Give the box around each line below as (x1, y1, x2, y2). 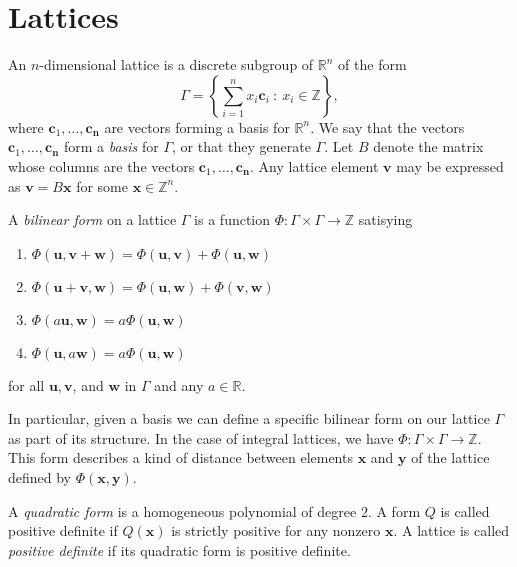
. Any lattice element (250, 155, 379, 176)
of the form (338, 54, 407, 75)
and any (154, 374, 204, 395)
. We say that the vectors (310, 116, 465, 137)
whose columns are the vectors (8, 155, 195, 176)
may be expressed (396, 155, 504, 176)
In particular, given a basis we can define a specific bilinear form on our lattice (8, 408, 490, 429)
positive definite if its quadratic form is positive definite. (8, 539, 351, 560)
